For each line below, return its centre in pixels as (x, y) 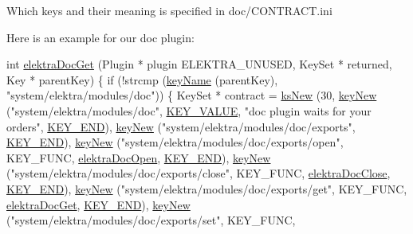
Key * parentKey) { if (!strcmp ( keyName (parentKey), (142, 79)
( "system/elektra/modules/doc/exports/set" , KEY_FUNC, (151, 220)
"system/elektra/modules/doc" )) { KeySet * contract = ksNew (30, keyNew (192, 95)
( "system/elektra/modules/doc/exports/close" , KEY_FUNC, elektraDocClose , (199, 173)
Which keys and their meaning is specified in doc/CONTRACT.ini (169, 10)
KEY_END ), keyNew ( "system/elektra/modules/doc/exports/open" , (175, 142)
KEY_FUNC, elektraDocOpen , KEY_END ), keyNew (139, 157)
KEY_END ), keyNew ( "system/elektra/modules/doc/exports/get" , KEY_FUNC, (207, 188)
